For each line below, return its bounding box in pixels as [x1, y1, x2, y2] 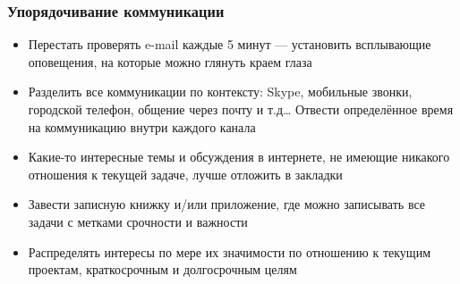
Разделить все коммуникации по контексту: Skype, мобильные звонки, [28, 82, 413, 101]
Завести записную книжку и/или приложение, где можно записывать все [28, 195, 426, 213]
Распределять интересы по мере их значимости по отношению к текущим [28, 242, 430, 261]
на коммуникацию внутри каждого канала [28, 117, 256, 136]
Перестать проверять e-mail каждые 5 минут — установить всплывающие [28, 35, 431, 54]
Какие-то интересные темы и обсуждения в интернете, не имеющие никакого [28, 147, 450, 166]
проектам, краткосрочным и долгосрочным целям [28, 260, 297, 279]
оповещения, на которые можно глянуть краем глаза [28, 52, 312, 71]
